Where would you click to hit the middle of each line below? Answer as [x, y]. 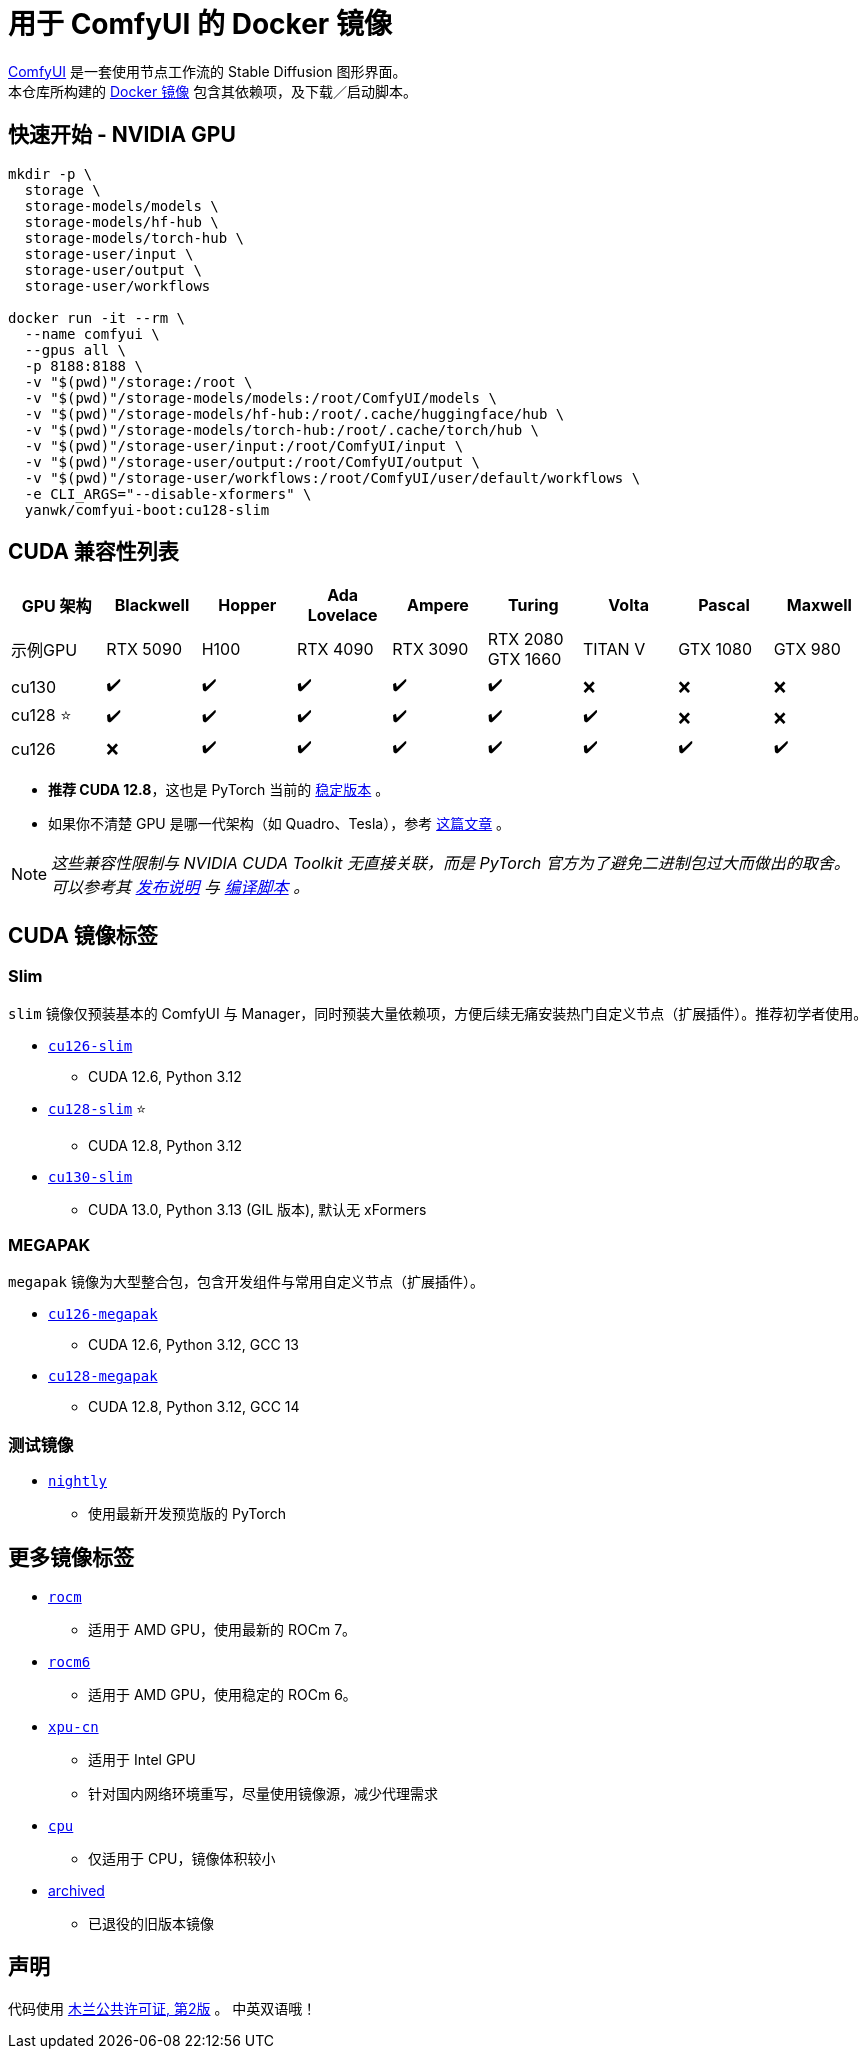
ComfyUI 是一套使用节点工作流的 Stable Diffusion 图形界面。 [207, 71]
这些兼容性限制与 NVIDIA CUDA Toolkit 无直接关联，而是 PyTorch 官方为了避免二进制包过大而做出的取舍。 [450, 863]
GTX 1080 [715, 649]
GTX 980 [807, 649]
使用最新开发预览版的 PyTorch [187, 1514]
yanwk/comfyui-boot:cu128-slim [147, 509]
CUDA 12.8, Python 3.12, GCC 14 [194, 1407]
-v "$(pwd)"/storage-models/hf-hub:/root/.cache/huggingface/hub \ [294, 413]
